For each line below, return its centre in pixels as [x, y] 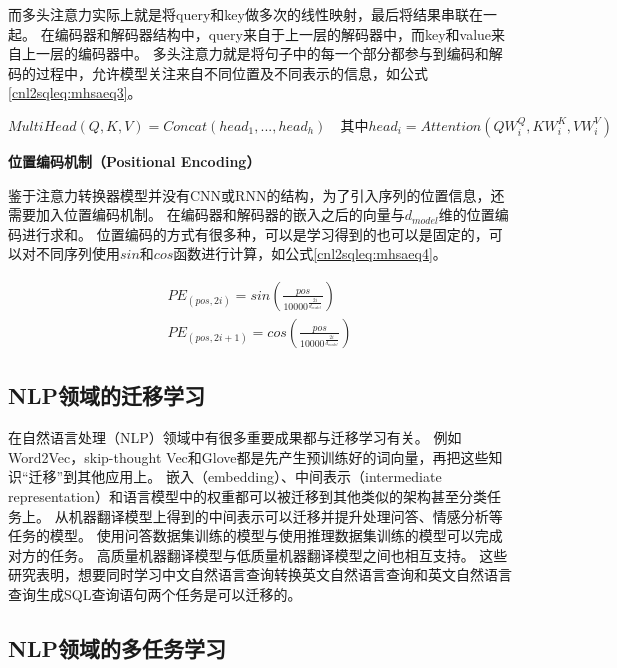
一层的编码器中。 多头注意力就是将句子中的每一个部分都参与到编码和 [262, 53]
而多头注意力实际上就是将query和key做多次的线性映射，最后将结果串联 [238, 14]
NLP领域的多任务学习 [117, 647]
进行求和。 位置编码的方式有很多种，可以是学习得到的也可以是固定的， [255, 233]
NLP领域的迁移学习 [106, 395]
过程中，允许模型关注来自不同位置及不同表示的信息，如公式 [231, 72]
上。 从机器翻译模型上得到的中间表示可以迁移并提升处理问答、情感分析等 [262, 515]
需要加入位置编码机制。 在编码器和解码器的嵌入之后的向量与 [206, 214]
